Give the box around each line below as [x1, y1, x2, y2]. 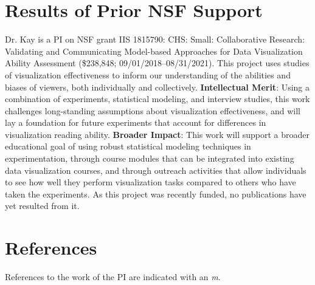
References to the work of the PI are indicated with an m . [5, 270, 221, 283]
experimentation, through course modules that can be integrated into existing [5, 152, 294, 165]
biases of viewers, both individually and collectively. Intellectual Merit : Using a [5, 80, 310, 93]
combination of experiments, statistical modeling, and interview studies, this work [5, 92, 310, 105]
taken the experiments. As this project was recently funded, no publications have [5, 187, 306, 200]
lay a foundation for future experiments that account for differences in [5, 116, 266, 129]
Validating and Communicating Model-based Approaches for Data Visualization [5, 44, 303, 57]
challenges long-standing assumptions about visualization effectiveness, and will [5, 104, 300, 117]
